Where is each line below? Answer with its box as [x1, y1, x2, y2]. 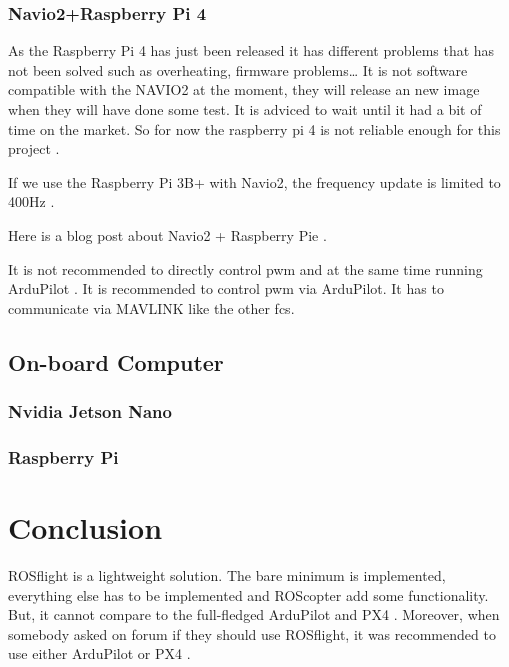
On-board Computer [8, 346, 224, 377]
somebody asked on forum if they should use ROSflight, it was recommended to [8, 623, 496, 644]
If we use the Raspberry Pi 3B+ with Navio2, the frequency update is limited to [8, 171, 501, 192]
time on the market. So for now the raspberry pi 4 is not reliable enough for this [8, 118, 501, 139]
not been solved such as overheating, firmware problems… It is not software [8, 59, 468, 80]
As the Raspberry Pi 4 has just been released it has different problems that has [8, 40, 495, 61]
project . [8, 138, 60, 159]
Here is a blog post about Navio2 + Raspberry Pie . [8, 224, 327, 245]
